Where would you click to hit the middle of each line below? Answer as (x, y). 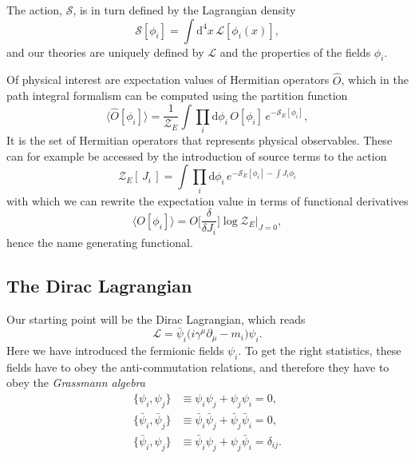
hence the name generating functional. (100, 242)
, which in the (375, 80)
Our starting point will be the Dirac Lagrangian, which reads (156, 319)
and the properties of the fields (295, 52)
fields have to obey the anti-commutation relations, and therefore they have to (198, 366)
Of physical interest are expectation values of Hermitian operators (168, 80)
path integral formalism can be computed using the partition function (177, 96)
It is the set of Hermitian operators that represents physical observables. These (200, 140)
